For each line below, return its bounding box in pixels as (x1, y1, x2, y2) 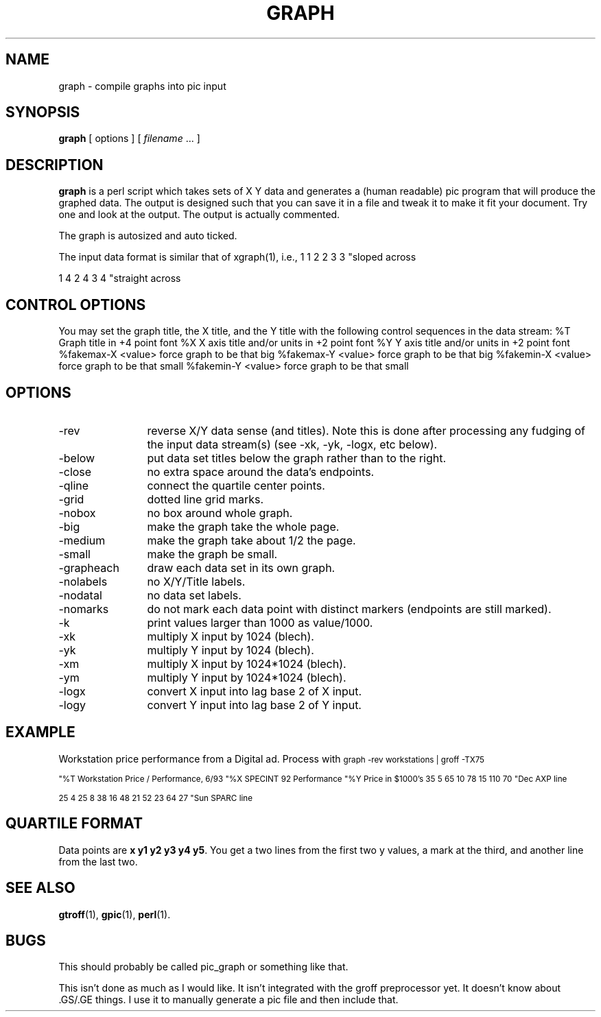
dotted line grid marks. (147, 492, 264, 506)
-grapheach (58, 560, 119, 575)
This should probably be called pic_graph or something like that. (58, 961, 349, 973)
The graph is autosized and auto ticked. (58, 230, 237, 242)
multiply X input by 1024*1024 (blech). (147, 656, 346, 671)
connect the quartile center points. (147, 478, 325, 492)
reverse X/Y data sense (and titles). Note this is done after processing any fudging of (147, 423, 585, 438)
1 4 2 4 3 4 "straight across (58, 272, 181, 285)
